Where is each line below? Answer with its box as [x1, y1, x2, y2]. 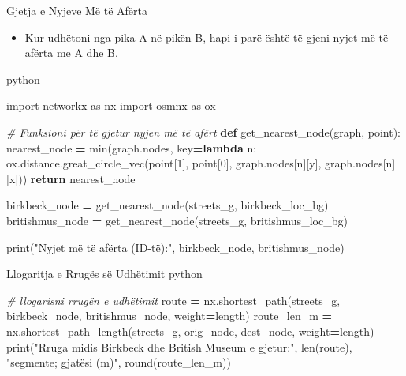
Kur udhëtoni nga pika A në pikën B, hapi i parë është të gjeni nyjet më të [24, 28, 389, 45]
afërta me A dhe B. [24, 44, 118, 61]
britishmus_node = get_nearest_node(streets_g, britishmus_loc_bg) [6, 212, 348, 228]
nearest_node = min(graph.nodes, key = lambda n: [6, 139, 257, 156]
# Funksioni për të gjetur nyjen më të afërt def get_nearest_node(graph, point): [6, 123, 401, 140]
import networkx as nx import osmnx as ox [6, 97, 216, 114]
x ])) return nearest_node [9, 170, 136, 186]
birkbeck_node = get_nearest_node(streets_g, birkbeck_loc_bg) [6, 197, 329, 213]
